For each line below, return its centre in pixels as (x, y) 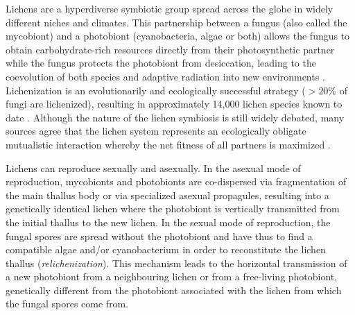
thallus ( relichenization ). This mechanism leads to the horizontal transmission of (176, 263)
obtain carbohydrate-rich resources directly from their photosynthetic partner (170, 49)
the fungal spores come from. (67, 304)
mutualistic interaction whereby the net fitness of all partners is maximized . (168, 144)
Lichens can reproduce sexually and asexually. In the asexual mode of (153, 168)
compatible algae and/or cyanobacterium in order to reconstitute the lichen (166, 249)
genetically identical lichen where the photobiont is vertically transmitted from (173, 208)
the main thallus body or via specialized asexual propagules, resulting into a (167, 195)
